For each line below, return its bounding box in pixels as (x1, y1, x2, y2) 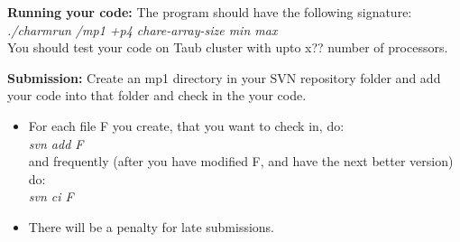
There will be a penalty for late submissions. (28, 217, 275, 236)
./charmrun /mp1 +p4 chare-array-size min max (7, 20, 278, 39)
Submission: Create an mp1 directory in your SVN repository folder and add (7, 68, 441, 87)
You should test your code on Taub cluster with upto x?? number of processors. (7, 38, 448, 57)
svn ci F (28, 187, 74, 206)
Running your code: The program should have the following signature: (7, 3, 412, 21)
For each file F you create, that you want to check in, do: (28, 116, 345, 135)
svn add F (28, 134, 84, 153)
